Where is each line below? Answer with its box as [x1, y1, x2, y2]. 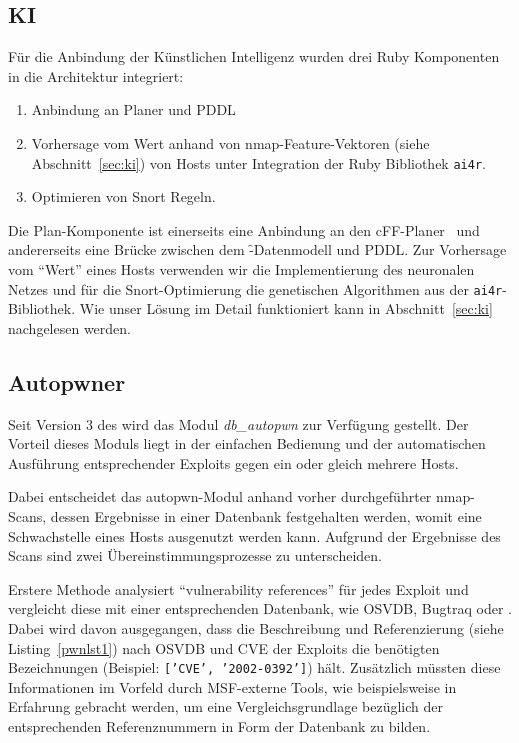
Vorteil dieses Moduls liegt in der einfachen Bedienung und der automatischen [8, 433, 486, 454]
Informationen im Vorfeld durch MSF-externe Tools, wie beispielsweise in [8, 676, 457, 697]
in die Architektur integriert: [8, 65, 184, 86]
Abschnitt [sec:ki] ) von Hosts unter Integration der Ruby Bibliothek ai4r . [31, 152, 486, 173]
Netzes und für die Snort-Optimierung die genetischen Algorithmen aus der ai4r [8, 278, 503, 299]
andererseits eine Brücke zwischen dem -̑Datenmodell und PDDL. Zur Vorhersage [8, 239, 507, 260]
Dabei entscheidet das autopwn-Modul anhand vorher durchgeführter [8, 486, 432, 507]
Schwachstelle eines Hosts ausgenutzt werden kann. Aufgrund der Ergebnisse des [8, 525, 501, 546]
